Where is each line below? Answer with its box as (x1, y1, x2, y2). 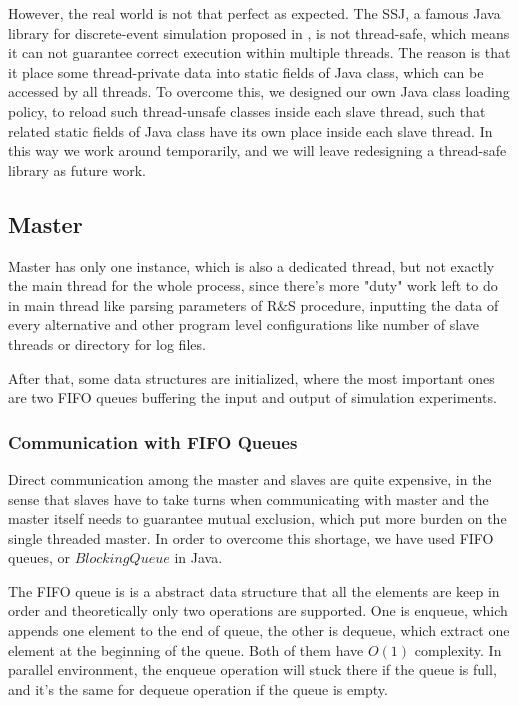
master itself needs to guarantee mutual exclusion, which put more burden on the (8, 508, 507, 529)
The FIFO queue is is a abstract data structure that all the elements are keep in (8, 580, 500, 601)
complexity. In (414, 639, 502, 660)
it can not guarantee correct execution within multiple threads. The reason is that (8, 42, 511, 63)
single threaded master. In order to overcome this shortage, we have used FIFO (8, 527, 494, 548)
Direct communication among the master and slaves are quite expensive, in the (8, 468, 492, 489)
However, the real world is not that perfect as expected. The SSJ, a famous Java (8, 3, 501, 23)
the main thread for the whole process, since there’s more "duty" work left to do (8, 275, 498, 296)
